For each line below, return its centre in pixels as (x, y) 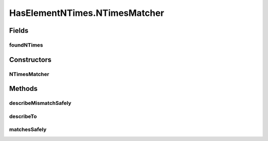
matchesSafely (28, 130)
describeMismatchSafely (40, 103)
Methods (23, 89)
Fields (19, 31)
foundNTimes (26, 45)
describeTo (23, 116)
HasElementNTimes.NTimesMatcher (87, 13)
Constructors (30, 60)
